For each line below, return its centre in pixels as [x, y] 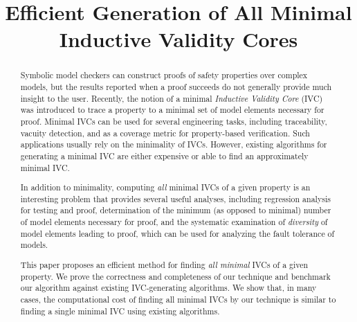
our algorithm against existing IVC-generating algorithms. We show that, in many [168, 288]
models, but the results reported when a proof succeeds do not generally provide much [176, 87]
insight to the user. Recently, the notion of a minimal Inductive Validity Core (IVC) [172, 98]
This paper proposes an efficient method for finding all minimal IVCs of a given [164, 264]
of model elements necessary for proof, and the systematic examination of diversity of [174, 222]
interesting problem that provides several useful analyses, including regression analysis [175, 198]
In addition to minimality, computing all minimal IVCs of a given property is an [165, 187]
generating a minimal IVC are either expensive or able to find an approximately [164, 155]
